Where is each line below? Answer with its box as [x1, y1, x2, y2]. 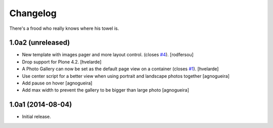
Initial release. [22, 114, 51, 120]
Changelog [9, 8, 57, 19]
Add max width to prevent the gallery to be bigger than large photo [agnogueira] [22, 87, 190, 93]
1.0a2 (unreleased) [9, 38, 70, 47]
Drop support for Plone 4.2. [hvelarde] [22, 59, 102, 65]
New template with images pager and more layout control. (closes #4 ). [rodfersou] [22, 52, 194, 58]
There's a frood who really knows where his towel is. [9, 25, 119, 31]
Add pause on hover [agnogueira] [22, 80, 93, 86]
